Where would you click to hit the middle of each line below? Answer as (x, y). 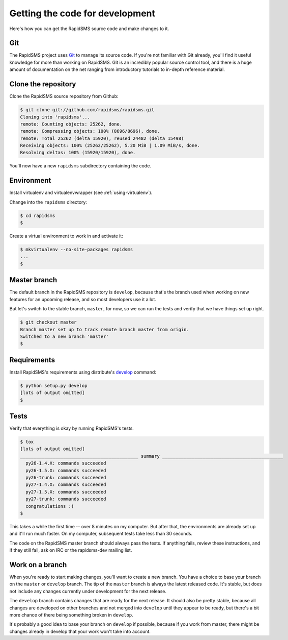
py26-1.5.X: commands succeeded (66, 470)
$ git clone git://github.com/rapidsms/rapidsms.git (87, 110)
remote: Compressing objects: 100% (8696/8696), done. (90, 131)
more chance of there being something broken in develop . (71, 614)
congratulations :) (50, 506)
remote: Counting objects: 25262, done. (71, 124)
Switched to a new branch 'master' (64, 336)
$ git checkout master (48, 322)
